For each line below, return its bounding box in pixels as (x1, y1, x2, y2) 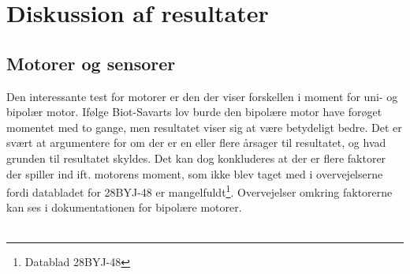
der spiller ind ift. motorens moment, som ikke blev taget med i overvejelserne (6, 165, 383, 182)
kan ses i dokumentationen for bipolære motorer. (6, 199, 242, 216)
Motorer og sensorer (6, 51, 176, 75)
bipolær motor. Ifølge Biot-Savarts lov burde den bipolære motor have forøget (6, 103, 382, 120)
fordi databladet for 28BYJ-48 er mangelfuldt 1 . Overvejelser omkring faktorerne (6, 182, 393, 200)
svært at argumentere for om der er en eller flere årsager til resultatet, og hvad (6, 134, 386, 151)
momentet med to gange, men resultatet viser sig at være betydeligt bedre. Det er (6, 118, 402, 135)
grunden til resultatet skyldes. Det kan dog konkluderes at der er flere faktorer (6, 149, 386, 166)
